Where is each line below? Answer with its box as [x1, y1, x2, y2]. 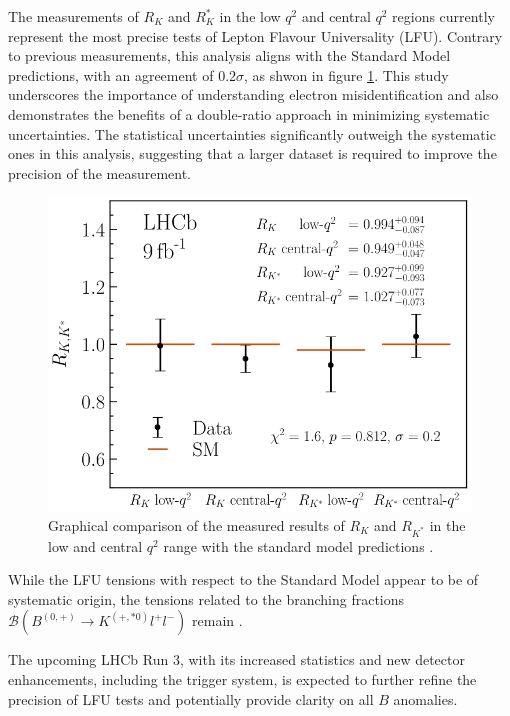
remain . [192, 610, 243, 631]
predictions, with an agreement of [8, 64, 214, 85]
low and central [48, 535, 143, 556]
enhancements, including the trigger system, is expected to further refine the [8, 669, 477, 689]
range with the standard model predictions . [163, 535, 434, 556]
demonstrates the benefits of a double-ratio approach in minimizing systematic [8, 103, 490, 124]
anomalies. [393, 688, 458, 709]
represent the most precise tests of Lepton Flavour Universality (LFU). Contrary [8, 25, 503, 46]
